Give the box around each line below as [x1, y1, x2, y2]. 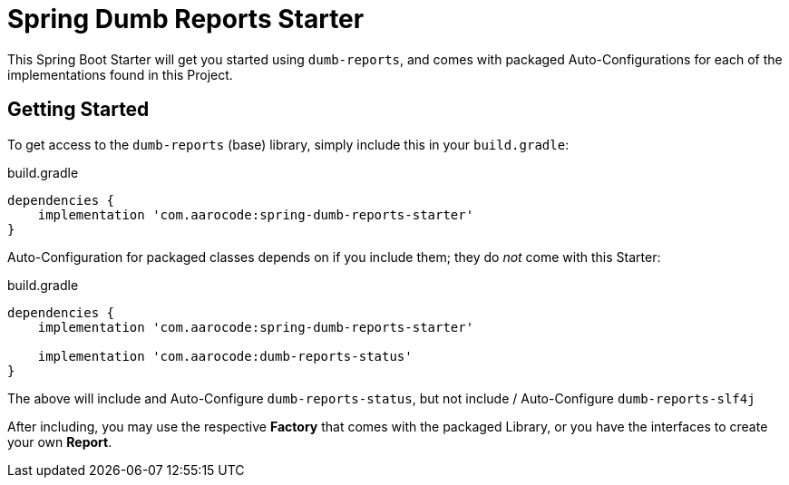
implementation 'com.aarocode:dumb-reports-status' [37, 348, 413, 364]
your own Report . [7, 433, 112, 450]
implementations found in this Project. [7, 66, 233, 82]
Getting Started [7, 98, 150, 121]
